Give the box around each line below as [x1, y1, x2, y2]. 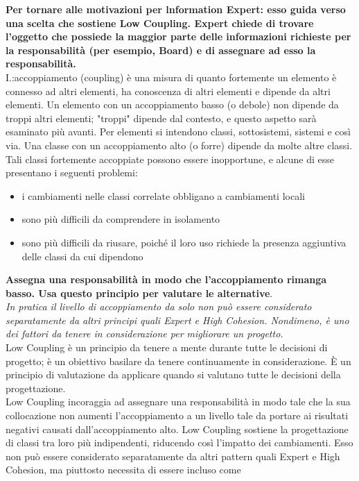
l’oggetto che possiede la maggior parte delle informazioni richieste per [6, 29, 351, 44]
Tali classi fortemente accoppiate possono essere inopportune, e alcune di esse [6, 151, 334, 166]
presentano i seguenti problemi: [6, 165, 138, 180]
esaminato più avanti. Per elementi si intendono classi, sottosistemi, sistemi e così [6, 124, 351, 139]
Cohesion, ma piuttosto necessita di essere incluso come [6, 462, 241, 477]
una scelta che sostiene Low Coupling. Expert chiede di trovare [6, 15, 314, 30]
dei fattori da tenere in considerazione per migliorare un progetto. [6, 326, 283, 341]
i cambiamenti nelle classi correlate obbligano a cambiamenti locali [21, 188, 305, 203]
